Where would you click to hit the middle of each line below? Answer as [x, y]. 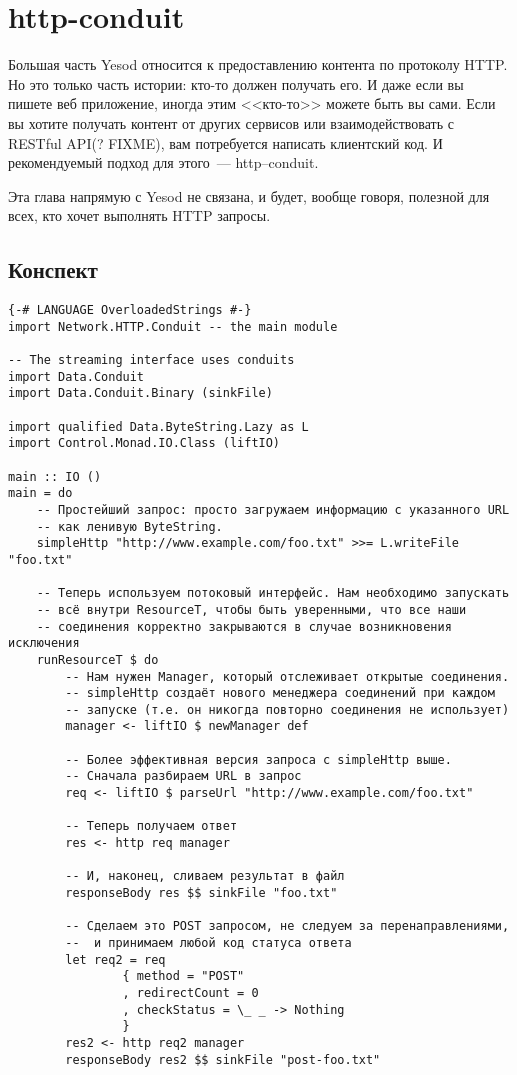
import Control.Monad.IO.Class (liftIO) [144, 443]
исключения [44, 643]
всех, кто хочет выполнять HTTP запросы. [139, 215]
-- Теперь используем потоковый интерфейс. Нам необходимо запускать [273, 593]
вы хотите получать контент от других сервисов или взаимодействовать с [231, 122]
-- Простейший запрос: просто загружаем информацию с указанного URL [273, 509]
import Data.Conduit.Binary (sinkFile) [140, 393]
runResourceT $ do [97, 659]
